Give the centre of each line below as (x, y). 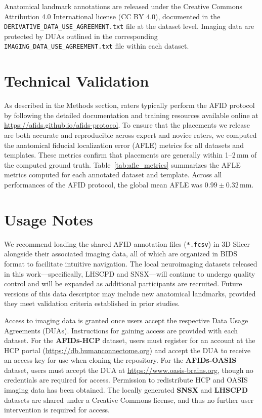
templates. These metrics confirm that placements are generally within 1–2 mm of (130, 155)
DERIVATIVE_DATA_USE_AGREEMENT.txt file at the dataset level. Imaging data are (129, 26)
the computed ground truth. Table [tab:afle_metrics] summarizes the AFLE (122, 164)
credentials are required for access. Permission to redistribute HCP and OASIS (126, 380)
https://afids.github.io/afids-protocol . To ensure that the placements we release (127, 125)
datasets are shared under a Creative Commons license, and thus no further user (129, 400)
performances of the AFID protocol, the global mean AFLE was (103, 184)
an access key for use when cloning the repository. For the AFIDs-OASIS (120, 360)
